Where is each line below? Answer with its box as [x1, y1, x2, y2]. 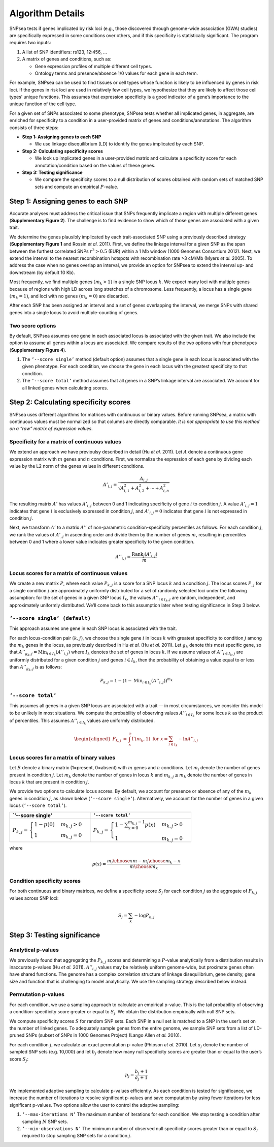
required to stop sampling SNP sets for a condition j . [22, 1133, 132, 1139]
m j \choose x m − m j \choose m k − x [107, 858, 181, 865]
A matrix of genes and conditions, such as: [22, 56, 112, 62]
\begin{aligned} [74, 736, 111, 742]
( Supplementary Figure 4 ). [9, 347, 66, 353]
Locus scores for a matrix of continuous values [9, 569, 128, 577]
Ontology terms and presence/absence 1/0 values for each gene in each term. [35, 70, 198, 76]
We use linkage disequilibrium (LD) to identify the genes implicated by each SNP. [35, 141, 204, 147]
